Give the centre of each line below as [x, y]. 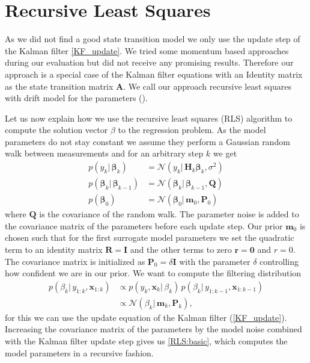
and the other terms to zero [181, 249]
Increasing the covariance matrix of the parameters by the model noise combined [153, 329]
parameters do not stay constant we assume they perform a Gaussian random [147, 141]
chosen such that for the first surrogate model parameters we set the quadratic [150, 237]
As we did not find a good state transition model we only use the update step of [153, 39]
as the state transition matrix [59, 86]
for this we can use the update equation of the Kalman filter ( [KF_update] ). [146, 317]
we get [225, 153]
